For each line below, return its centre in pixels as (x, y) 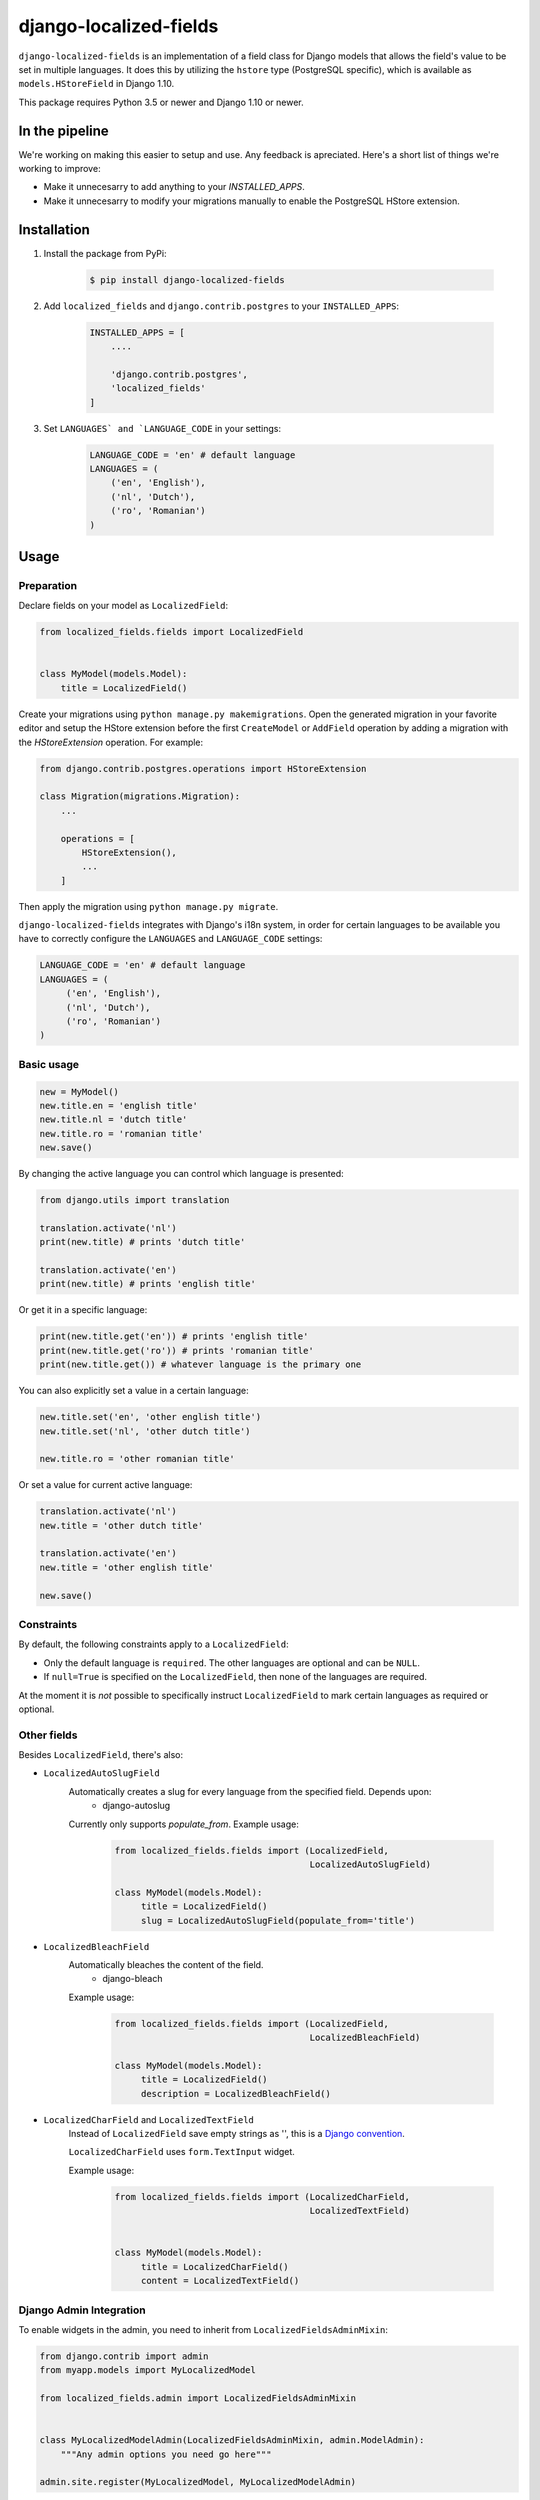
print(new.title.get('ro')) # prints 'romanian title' (176, 1350)
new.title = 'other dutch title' (121, 1525)
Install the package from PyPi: (105, 253)
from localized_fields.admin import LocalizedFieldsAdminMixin (198, 2398)
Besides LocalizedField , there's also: (101, 1755)
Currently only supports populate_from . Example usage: (183, 1824)
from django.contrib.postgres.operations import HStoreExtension (203, 768)
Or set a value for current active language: (105, 1485)
